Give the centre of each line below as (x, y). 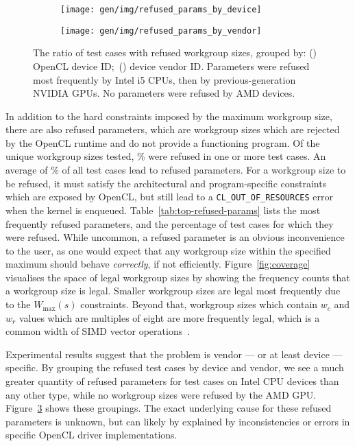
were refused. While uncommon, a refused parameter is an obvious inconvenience (175, 237)
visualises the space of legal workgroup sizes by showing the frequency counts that (178, 277)
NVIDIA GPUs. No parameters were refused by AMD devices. (164, 93)
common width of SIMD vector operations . (98, 331)
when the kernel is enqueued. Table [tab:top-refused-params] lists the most (163, 210)
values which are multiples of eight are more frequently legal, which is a (169, 317)
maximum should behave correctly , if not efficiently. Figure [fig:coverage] (158, 264)
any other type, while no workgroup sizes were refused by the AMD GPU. (161, 394)
